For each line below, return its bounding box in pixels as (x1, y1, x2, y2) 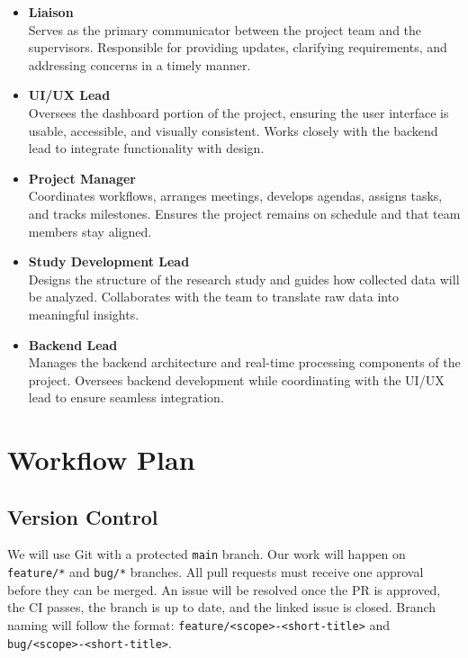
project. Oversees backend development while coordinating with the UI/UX (28, 370, 445, 389)
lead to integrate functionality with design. (28, 139, 265, 158)
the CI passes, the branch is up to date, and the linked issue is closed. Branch (7, 598, 436, 617)
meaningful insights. (28, 304, 139, 323)
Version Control (7, 502, 158, 530)
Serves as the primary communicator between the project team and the (28, 20, 422, 39)
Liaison (28, 3, 74, 21)
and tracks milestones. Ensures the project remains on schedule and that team (28, 203, 461, 222)
